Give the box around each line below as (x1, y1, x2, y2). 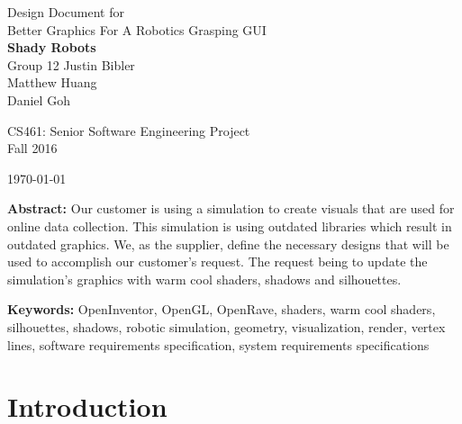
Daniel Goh (7, 90, 70, 109)
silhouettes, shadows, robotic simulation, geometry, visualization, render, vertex (7, 317, 446, 336)
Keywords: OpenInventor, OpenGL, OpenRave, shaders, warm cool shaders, (7, 300, 436, 319)
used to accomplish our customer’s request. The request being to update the (7, 252, 428, 271)
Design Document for (7, 3, 125, 21)
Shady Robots (7, 38, 96, 57)
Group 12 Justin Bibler (7, 55, 135, 74)
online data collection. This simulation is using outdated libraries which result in (7, 216, 452, 235)
